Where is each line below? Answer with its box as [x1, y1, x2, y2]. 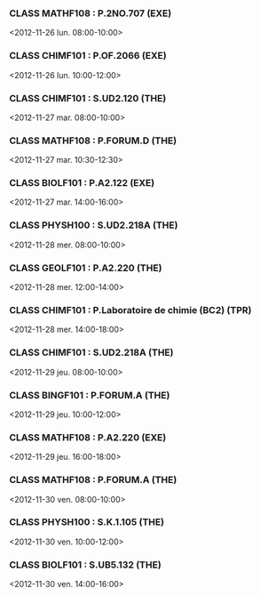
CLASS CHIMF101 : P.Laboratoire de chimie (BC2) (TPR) [9, 304, 252, 316]
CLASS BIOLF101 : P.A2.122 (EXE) [9, 177, 155, 189]
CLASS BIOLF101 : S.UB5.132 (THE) [9, 559, 162, 571]
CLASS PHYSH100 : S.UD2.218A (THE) [9, 219, 178, 231]
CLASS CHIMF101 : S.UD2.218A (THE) [9, 346, 174, 358]
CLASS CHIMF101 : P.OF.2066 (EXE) [9, 50, 167, 62]
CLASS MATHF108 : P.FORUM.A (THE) [9, 474, 177, 487]
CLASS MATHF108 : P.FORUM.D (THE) [9, 134, 177, 147]
